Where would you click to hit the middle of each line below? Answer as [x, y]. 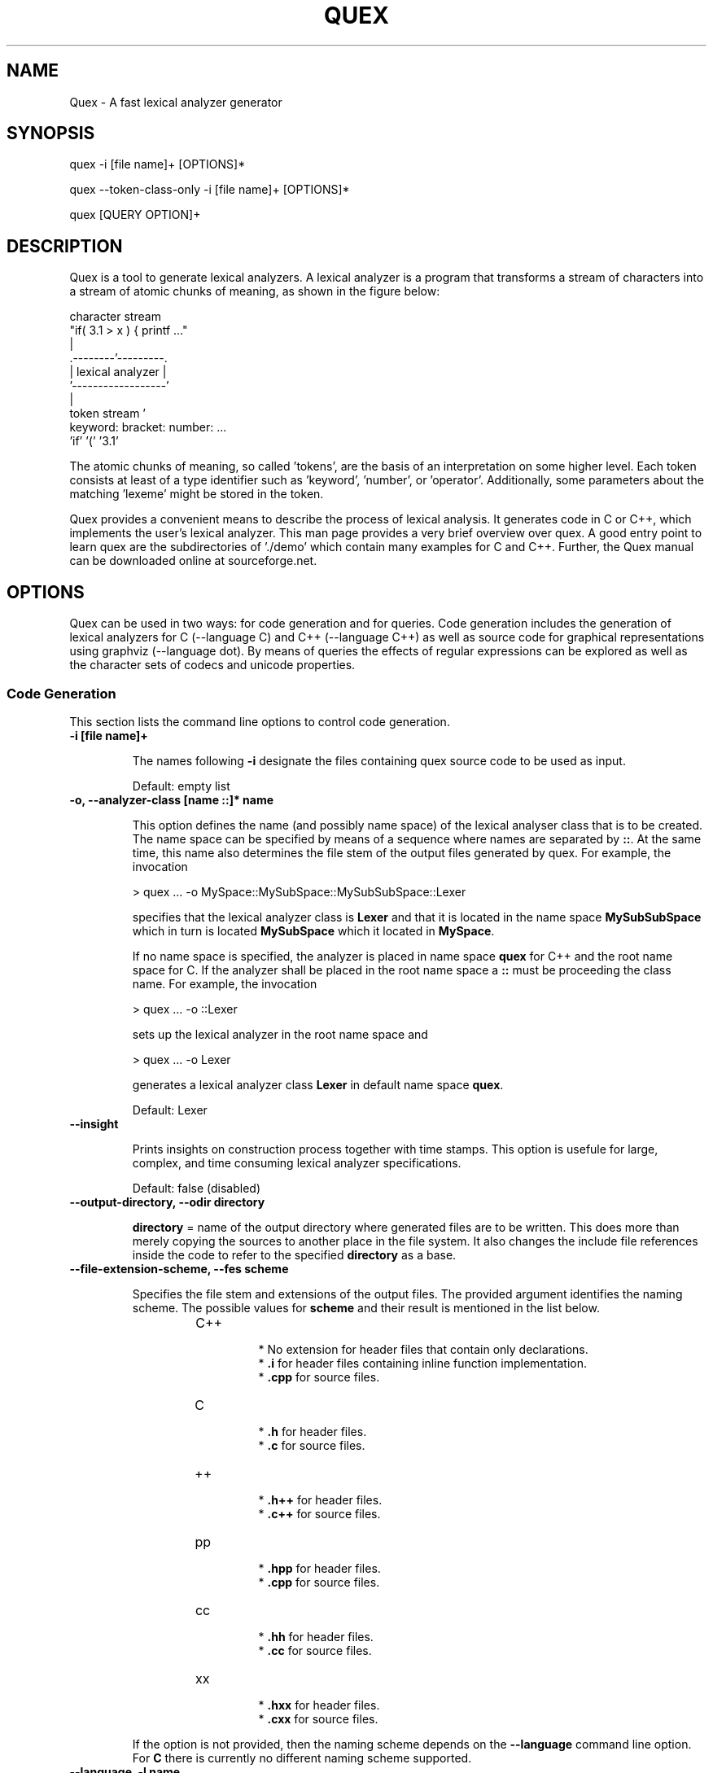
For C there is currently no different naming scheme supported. [302, 1758]
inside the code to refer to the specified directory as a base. [294, 1254]
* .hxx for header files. [319, 1705]
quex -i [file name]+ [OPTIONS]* [157, 164]
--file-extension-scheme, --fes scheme [179, 1268]
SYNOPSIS [51, 134]
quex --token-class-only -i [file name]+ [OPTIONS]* [210, 190]
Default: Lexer [170, 1110]
